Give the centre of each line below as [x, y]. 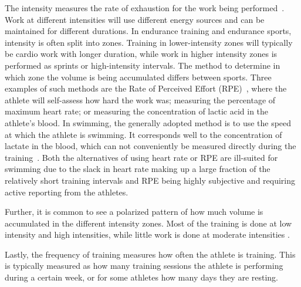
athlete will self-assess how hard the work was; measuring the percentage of [140, 99]
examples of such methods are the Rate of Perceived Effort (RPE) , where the [146, 88]
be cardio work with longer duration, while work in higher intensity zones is [141, 54]
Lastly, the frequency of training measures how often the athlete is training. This [150, 254]
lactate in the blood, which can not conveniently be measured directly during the [150, 146]
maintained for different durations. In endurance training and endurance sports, [148, 31]
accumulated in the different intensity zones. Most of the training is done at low [148, 223]
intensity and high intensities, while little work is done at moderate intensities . [147, 234]
